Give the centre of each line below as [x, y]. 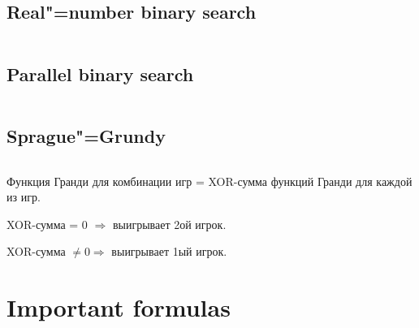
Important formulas [119, 307]
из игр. [24, 197]
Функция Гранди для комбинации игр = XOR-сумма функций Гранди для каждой [209, 181]
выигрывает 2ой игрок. [169, 224]
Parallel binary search [100, 73]
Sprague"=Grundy [86, 135]
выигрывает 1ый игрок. [169, 251]
